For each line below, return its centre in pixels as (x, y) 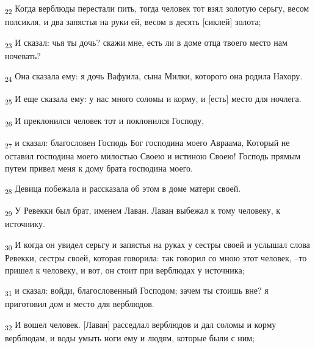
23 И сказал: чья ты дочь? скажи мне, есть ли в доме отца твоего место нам (146, 43)
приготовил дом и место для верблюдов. (80, 304)
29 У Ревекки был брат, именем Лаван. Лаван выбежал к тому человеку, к (143, 211)
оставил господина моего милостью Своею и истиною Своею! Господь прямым (153, 155)
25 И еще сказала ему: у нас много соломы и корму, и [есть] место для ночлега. (153, 99)
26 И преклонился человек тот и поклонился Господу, (105, 121)
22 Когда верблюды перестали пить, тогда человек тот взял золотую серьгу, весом (157, 9)
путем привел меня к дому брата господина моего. (99, 168)
